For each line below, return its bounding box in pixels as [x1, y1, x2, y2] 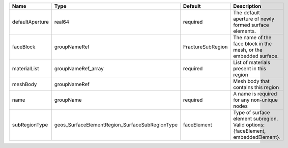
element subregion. [233, 116, 278, 122]
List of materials [233, 59, 270, 66]
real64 [54, 19, 70, 25]
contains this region [233, 84, 279, 90]
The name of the [233, 34, 272, 41]
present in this [233, 65, 266, 72]
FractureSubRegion [183, 43, 228, 50]
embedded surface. [233, 53, 279, 59]
